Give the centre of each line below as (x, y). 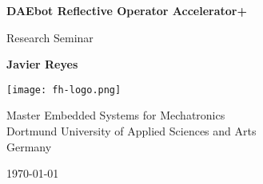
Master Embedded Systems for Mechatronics (116, 115)
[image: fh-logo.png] (64, 90)
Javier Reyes (42, 64)
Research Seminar (50, 37)
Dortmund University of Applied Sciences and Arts (131, 131)
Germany (29, 146)
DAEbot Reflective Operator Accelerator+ (127, 10)
